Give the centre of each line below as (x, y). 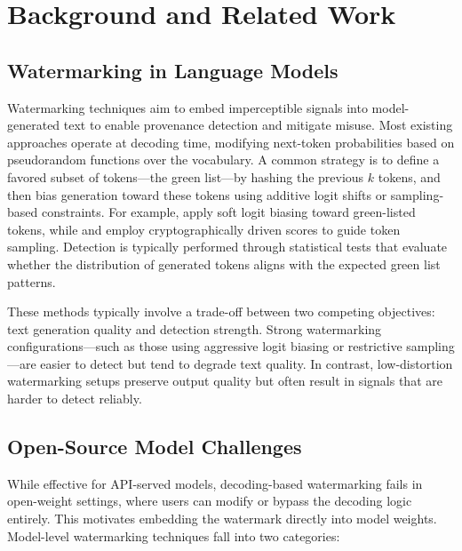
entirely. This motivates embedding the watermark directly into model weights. (222, 519)
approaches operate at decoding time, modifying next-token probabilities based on (231, 142)
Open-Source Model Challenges (155, 447)
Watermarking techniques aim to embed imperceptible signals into (187, 107)
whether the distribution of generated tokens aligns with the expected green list (224, 264)
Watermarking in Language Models (173, 70)
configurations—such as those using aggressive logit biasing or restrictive (205, 346)
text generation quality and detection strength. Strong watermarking (195, 328)
